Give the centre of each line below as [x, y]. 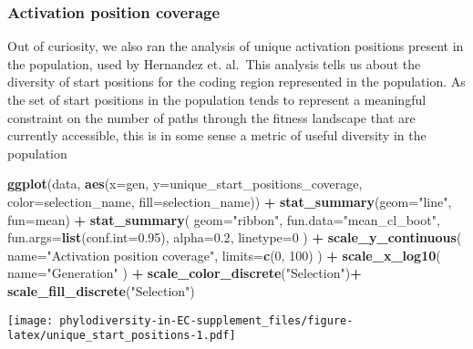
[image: [31, 320]
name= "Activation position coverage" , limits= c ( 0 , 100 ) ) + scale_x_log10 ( [224, 255]
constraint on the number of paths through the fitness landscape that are [211, 117]
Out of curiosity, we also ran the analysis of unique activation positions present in [236, 46]
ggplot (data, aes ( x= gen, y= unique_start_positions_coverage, [185, 184]
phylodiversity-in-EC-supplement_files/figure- [206, 320]
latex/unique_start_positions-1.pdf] [122, 336]
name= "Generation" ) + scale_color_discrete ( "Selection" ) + [185, 273]
